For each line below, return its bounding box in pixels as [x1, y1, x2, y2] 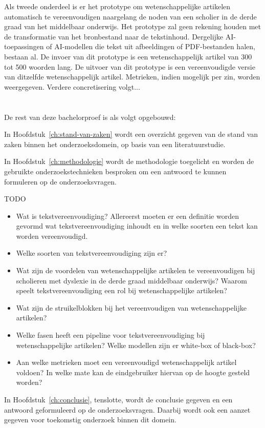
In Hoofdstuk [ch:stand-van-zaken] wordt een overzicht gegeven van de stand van [4, 129, 258, 139]
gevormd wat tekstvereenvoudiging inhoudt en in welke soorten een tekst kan [16, 220, 258, 231]
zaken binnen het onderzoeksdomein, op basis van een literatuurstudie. [4, 138, 226, 149]
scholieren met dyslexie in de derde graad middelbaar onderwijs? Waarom [16, 275, 247, 286]
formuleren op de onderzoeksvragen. [4, 176, 117, 187]
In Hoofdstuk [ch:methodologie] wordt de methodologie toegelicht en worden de [4, 156, 254, 167]
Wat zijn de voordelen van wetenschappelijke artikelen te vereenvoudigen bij [16, 265, 255, 276]
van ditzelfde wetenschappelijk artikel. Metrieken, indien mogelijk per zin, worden [4, 71, 260, 82]
